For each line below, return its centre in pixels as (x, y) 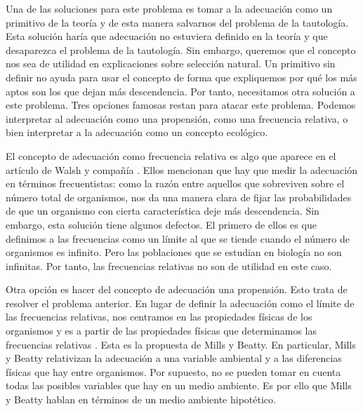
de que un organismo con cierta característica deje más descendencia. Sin (163, 211)
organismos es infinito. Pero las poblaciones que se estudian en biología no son (174, 252)
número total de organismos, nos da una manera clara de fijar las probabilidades (179, 197)
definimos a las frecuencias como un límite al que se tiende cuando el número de (178, 238)
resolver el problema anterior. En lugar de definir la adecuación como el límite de (180, 303)
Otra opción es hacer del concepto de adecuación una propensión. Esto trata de (177, 289)
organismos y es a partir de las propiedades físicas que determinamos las (161, 331)
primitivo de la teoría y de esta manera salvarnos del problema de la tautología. (177, 22)
